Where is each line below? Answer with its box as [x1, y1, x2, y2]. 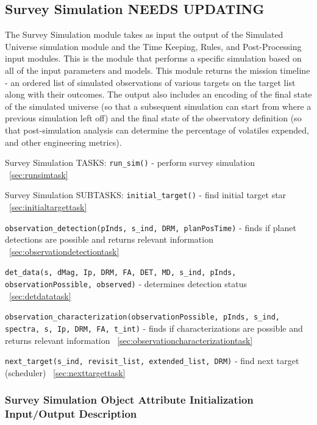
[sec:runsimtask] [9, 168, 68, 180]
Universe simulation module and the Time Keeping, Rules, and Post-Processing [5, 40, 302, 52]
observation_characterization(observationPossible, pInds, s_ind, [5, 313, 280, 322]
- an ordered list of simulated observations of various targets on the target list [5, 76, 296, 88]
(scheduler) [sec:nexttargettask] [5, 366, 126, 379]
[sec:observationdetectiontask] [9, 245, 119, 257]
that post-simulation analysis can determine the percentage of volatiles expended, [5, 123, 310, 136]
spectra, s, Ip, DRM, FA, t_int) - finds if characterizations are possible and [5, 322, 303, 335]
